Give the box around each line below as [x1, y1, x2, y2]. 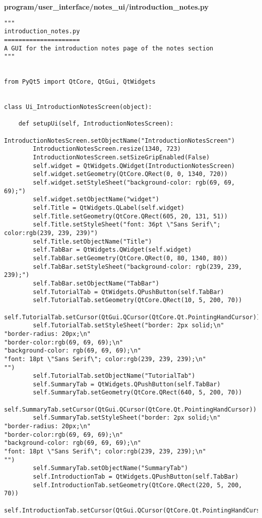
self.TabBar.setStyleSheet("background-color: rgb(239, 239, [33, 263, 242, 270]
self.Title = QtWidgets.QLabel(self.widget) [33, 204, 184, 212]
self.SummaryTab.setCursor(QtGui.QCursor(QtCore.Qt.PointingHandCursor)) [4, 406, 257, 413]
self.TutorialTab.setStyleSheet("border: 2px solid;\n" [33, 322, 224, 329]
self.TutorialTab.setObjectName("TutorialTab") [33, 372, 195, 380]
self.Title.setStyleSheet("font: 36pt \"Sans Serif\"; [33, 221, 221, 228]
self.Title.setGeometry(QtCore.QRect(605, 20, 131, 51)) [33, 212, 228, 220]
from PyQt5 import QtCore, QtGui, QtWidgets [4, 78, 156, 86]
